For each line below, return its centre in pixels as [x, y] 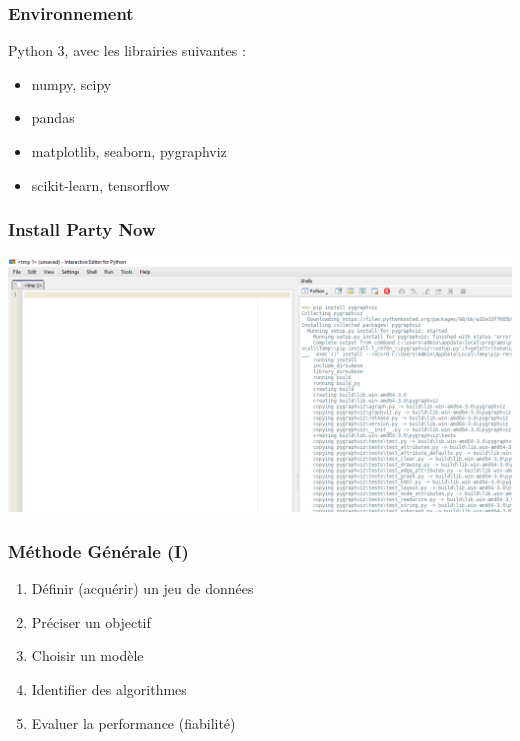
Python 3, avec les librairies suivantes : [127, 50]
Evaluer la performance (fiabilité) [133, 722]
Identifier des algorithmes [109, 688]
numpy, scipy [71, 83]
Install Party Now [82, 229]
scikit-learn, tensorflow [100, 184]
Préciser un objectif [91, 621]
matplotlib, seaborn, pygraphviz [129, 151]
